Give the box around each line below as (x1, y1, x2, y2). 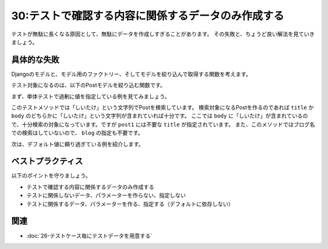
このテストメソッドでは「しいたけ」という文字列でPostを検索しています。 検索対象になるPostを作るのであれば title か (11, 104, 314, 111)
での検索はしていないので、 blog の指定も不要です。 (11, 129, 144, 136)
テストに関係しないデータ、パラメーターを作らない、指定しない (26, 191, 186, 199)
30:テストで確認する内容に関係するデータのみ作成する (11, 9, 285, 22)
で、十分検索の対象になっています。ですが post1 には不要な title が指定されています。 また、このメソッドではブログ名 (11, 121, 315, 128)
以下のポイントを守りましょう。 (11, 172, 91, 179)
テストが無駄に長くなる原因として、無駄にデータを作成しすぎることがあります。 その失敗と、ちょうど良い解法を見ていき (11, 30, 315, 38)
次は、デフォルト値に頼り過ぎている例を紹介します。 (11, 140, 144, 148)
